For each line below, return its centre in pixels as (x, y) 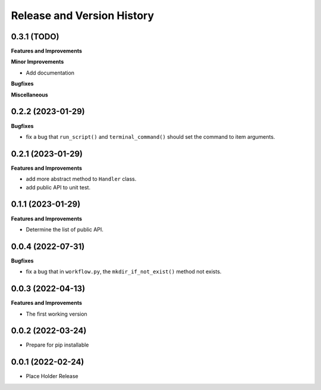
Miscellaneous (30, 95)
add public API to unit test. (58, 187)
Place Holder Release (52, 376)
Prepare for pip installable (57, 345)
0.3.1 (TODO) (35, 37)
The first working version (56, 314)
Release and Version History (83, 15)
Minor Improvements (37, 62)
